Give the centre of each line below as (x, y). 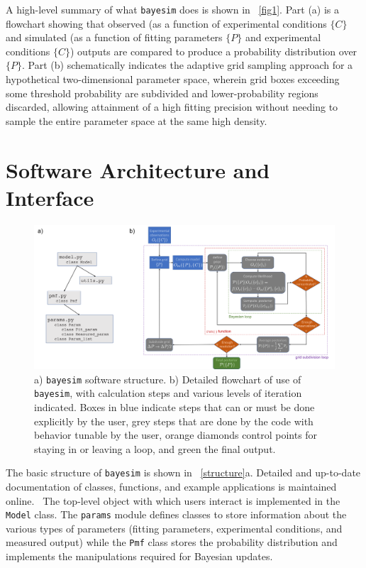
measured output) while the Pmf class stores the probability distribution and (172, 542)
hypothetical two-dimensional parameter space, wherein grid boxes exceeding (173, 79)
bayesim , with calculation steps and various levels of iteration (168, 393)
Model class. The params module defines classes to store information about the (176, 514)
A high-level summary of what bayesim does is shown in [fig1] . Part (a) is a (173, 9)
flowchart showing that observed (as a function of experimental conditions (166, 23)
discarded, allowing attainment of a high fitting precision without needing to (172, 107)
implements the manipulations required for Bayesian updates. (139, 556)
